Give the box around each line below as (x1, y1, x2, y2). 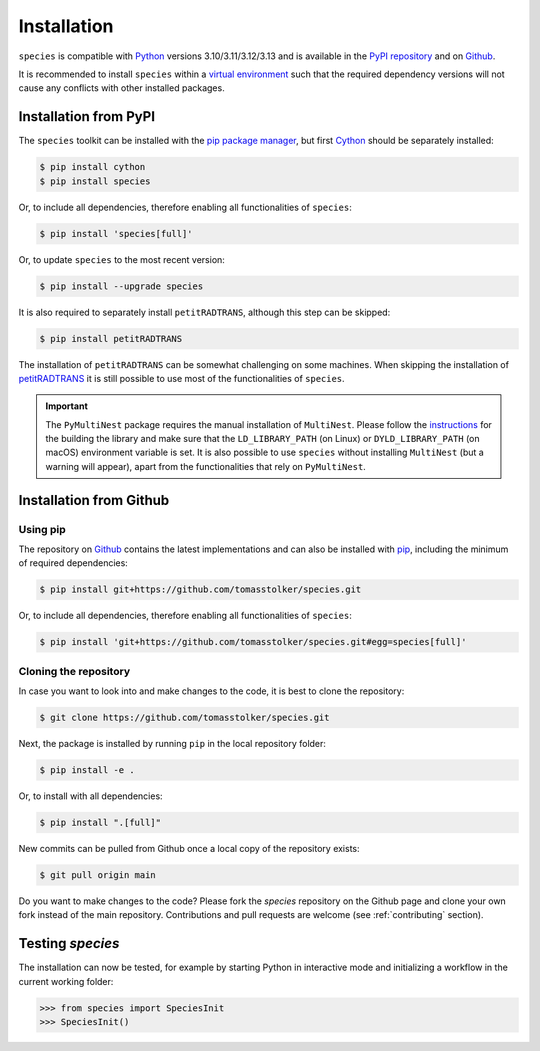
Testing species (18, 935, 120, 952)
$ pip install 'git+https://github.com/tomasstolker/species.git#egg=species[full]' (39, 636, 467, 648)
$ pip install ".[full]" (39, 817, 162, 828)
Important (45, 400, 89, 412)
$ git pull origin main (39, 869, 157, 880)
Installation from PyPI (18, 108, 155, 125)
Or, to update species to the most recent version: (18, 253, 225, 265)
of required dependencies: (18, 557, 129, 569)
